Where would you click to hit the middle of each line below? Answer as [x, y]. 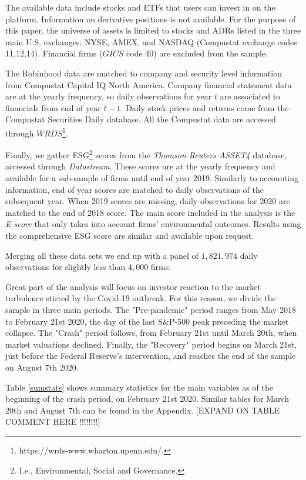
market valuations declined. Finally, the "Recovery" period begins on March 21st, [151, 344]
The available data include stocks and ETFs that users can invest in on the [140, 7]
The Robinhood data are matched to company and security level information [144, 73]
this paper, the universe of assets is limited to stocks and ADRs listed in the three [153, 30]
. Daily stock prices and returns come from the [205, 107]
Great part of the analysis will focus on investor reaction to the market [133, 286]
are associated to [250, 96]
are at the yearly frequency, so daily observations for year [109, 96]
